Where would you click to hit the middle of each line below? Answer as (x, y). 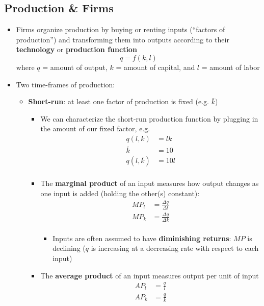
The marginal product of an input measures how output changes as (150, 183)
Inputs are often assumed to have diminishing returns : (142, 238)
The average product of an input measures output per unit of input (150, 275)
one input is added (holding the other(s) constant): (120, 193)
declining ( (69, 248)
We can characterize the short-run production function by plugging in (149, 118)
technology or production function (76, 49)
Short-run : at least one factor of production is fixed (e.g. (119, 101)
